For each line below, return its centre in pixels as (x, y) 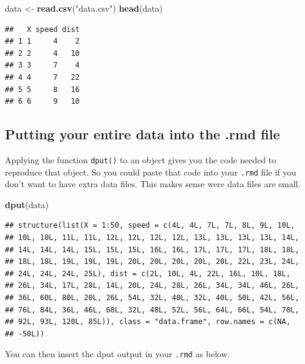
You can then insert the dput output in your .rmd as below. (118, 354)
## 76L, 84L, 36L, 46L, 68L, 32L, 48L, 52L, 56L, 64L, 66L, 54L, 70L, (152, 310)
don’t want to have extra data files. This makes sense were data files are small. (153, 184)
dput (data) (27, 204)
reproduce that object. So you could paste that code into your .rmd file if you (151, 172)
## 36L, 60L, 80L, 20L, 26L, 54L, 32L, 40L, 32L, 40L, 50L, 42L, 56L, (152, 298)
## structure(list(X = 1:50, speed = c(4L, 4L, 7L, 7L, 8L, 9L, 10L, (150, 226)
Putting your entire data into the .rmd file (143, 134)
